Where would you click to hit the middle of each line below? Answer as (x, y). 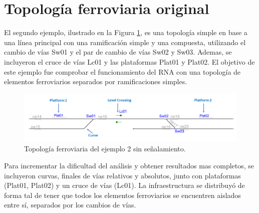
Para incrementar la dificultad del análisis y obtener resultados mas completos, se (129, 165)
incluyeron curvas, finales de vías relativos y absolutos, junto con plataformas (122, 175)
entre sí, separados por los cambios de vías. (70, 205)
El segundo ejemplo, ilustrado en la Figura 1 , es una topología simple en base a (126, 32)
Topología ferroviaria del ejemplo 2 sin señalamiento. (105, 149)
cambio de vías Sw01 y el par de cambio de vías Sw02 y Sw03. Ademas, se (118, 52)
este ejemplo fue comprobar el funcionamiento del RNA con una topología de (122, 71)
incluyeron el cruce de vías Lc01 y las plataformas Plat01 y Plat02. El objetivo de (129, 61)
